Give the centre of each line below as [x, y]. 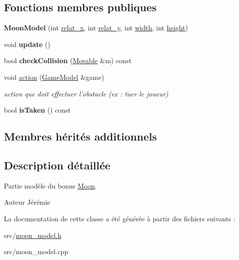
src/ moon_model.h [33, 235]
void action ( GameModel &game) [54, 77]
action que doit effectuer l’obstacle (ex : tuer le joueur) [86, 93]
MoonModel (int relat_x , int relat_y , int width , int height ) [96, 28]
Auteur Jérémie [27, 202]
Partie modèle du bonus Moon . [50, 185]
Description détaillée [57, 165]
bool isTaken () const [37, 110]
